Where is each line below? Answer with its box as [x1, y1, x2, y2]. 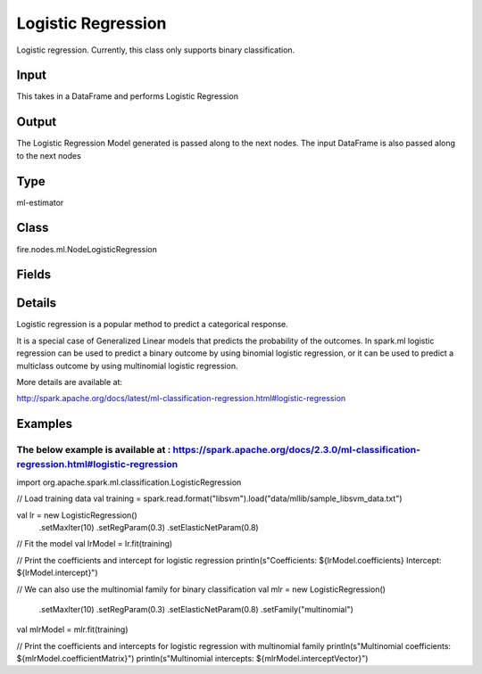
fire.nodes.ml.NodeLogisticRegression [16, 243, 158, 254]
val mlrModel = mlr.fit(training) [16, 624, 129, 635]
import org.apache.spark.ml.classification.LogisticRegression [16, 477, 242, 488]
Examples [16, 416, 73, 432]
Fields [16, 267, 52, 283]
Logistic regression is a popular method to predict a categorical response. [16, 319, 289, 330]
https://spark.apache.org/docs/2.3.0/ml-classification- [172, 444, 421, 456]
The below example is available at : [16, 444, 171, 456]
